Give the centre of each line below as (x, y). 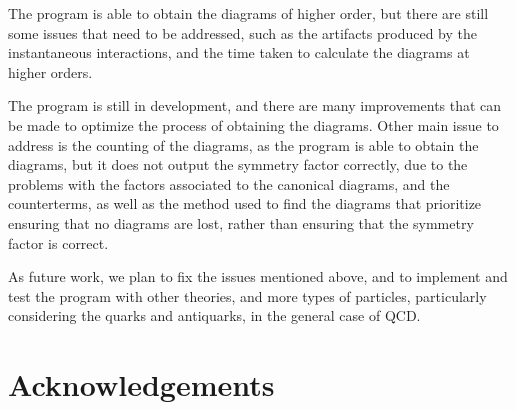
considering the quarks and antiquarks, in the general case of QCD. (214, 315)
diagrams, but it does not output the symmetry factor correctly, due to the (238, 164)
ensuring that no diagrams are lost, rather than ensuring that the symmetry (241, 222)
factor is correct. (58, 242)
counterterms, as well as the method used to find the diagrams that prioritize (245, 203)
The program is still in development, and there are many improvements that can (255, 105)
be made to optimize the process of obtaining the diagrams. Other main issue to (253, 124)
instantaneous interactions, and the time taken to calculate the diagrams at (239, 52)
